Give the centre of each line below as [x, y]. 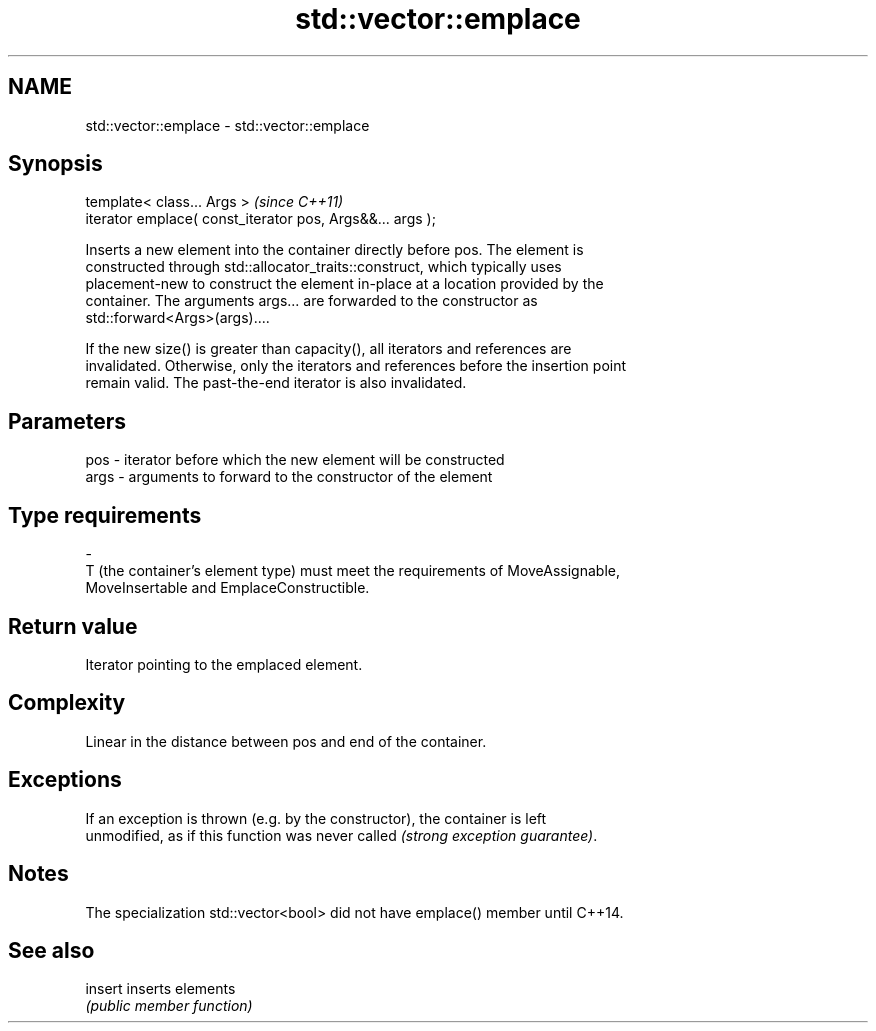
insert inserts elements [160, 989]
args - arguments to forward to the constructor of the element [289, 477]
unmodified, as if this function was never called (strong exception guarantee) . [341, 835]
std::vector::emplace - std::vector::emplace [227, 125]
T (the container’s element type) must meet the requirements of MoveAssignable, [352, 571]
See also [51, 950]
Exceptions [65, 780]
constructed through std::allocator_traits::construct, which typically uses [323, 267]
